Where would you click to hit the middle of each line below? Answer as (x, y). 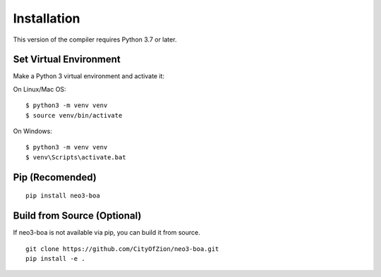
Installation (47, 18)
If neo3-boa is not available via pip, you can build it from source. (107, 233)
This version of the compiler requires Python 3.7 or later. (95, 39)
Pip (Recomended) (55, 177)
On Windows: (32, 131)
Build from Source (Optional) (77, 216)
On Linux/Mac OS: (40, 89)
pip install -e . (55, 258)
